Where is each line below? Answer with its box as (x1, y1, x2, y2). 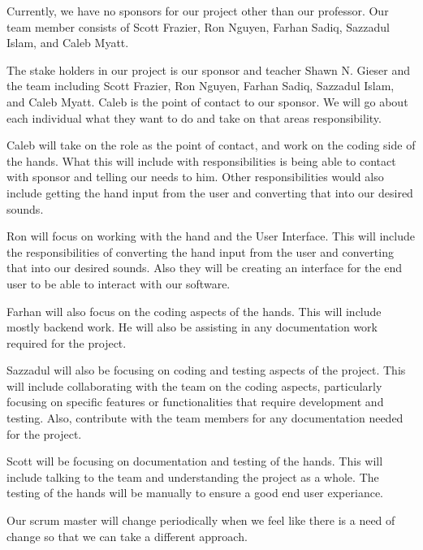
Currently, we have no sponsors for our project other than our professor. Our (6, 2, 389, 19)
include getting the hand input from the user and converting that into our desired (6, 184, 413, 201)
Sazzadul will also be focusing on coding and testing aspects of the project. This (6, 362, 406, 379)
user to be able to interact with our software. (6, 275, 231, 292)
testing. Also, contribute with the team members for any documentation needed (6, 409, 404, 427)
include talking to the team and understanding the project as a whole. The (6, 468, 379, 485)
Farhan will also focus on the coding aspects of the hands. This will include (6, 302, 382, 319)
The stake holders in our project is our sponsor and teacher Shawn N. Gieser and (6, 61, 411, 78)
